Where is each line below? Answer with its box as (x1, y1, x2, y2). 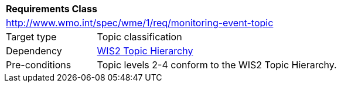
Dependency (6, 45, 62, 57)
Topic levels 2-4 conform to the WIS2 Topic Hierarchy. (97, 59, 337, 71)
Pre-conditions (6, 59, 71, 71)
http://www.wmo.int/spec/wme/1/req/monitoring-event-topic (6, 17, 274, 29)
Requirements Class (6, 3, 97, 15)
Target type (6, 31, 57, 43)
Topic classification (97, 31, 182, 43)
